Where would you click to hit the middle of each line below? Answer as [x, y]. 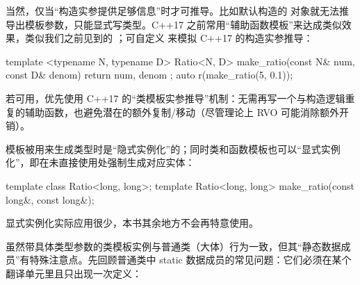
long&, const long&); [50, 199]
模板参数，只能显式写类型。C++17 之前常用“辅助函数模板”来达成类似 [183, 24]
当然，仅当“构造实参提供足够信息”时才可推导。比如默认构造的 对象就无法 [172, 10]
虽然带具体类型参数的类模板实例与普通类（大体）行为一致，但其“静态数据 [173, 246]
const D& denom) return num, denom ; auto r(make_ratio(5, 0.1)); [149, 75]
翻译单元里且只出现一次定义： [74, 273]
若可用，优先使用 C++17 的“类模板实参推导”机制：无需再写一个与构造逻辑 [175, 98]
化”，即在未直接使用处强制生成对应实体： [100, 162]
